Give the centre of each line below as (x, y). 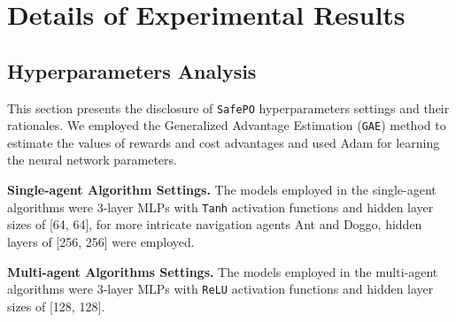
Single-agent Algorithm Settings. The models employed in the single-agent (222, 190)
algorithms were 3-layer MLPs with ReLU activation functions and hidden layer (220, 289)
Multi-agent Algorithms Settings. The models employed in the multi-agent (223, 271)
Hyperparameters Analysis (132, 70)
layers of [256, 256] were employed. (101, 241)
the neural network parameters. (92, 160)
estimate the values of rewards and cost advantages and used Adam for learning (224, 142)
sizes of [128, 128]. (56, 306)
